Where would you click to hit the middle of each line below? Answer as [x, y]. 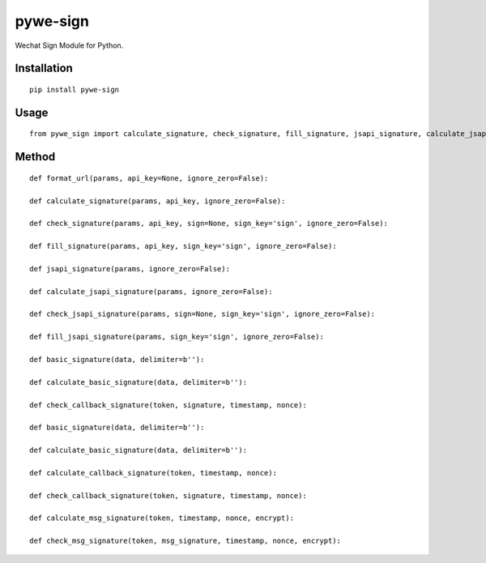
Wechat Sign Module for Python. [69, 45]
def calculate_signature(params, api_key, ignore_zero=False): [158, 201]
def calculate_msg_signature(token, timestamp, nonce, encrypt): [162, 518]
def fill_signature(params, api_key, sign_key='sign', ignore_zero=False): [183, 246]
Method [35, 157]
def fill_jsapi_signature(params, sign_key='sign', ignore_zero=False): [177, 337]
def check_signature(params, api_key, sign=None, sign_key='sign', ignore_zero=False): [209, 224]
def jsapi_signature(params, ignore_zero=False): [130, 269]
